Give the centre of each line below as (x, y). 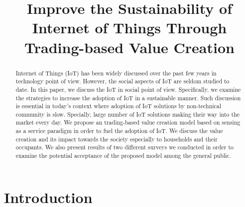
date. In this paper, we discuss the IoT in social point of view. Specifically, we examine (128, 89)
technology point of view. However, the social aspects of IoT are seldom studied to (122, 81)
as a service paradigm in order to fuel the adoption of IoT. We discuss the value (119, 131)
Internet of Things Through (129, 28)
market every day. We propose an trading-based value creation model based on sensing (128, 122)
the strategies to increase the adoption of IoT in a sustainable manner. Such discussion (128, 98)
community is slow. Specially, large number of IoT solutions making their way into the (128, 114)
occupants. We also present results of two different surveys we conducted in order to (125, 147)
